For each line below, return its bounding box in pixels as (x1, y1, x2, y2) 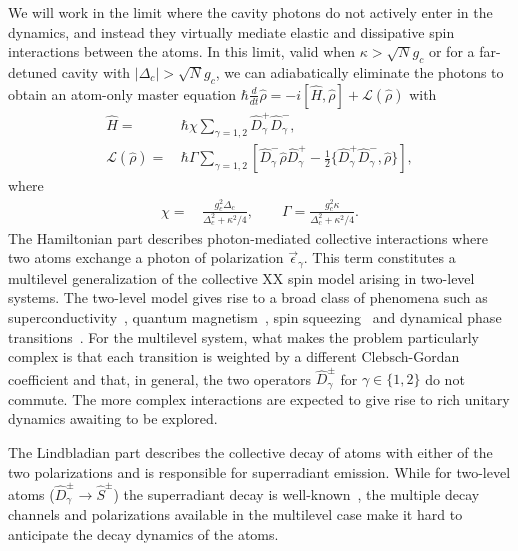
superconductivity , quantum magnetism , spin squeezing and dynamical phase (8, 306, 502, 327)
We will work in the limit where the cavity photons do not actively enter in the (8, 2, 493, 22)
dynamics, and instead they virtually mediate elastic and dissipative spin (8, 21, 455, 42)
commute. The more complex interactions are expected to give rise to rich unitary (8, 388, 510, 409)
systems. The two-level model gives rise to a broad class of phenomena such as (8, 287, 488, 308)
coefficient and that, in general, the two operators (8, 368, 312, 389)
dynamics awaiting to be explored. (8, 408, 218, 429)
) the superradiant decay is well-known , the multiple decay (113, 483, 480, 504)
